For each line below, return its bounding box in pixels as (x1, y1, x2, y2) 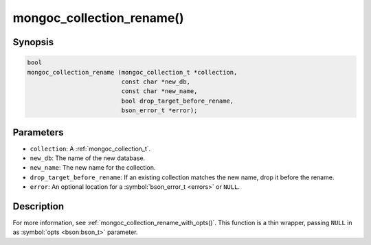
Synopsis (12, 36, 54, 48)
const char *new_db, (121, 77, 190, 86)
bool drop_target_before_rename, (121, 96, 234, 105)
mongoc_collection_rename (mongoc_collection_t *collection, (27, 68, 238, 76)
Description (12, 201, 65, 212)
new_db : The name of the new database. (30, 154, 146, 162)
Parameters (12, 127, 64, 138)
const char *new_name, (121, 88, 198, 95)
